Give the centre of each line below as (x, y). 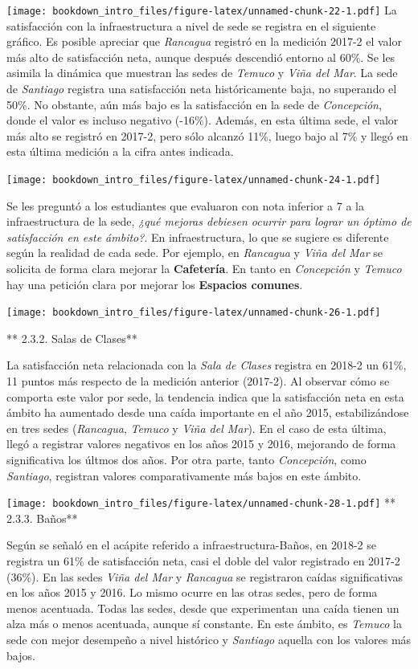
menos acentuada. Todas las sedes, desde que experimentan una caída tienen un (203, 608)
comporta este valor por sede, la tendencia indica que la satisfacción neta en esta (205, 396)
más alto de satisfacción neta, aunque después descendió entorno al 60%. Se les (201, 57)
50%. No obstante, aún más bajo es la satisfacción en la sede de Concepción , (194, 104)
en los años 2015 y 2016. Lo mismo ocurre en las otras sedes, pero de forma (192, 592)
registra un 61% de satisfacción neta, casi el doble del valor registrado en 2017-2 (203, 561)
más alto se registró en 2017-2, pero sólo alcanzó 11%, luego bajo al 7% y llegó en (207, 135)
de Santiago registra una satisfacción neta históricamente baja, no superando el (202, 89)
